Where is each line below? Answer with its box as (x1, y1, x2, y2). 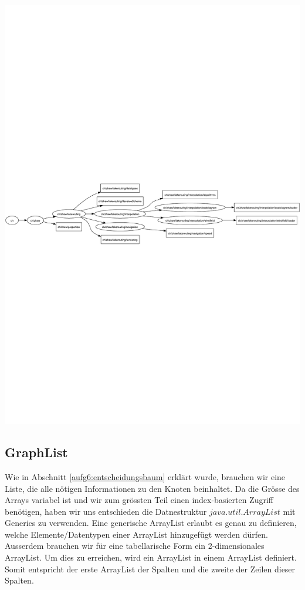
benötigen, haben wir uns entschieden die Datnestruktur (5, 505, 207, 517)
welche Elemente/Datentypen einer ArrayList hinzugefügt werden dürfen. (5, 528, 268, 540)
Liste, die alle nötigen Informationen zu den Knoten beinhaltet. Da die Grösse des (5, 482, 300, 494)
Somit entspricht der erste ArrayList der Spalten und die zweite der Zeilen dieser (5, 562, 296, 575)
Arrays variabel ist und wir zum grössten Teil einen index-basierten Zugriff (5, 494, 273, 506)
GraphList (5, 443, 68, 461)
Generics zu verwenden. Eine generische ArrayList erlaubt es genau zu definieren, (5, 517, 297, 529)
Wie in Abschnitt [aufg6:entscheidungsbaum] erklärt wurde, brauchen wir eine (5, 470, 286, 482)
